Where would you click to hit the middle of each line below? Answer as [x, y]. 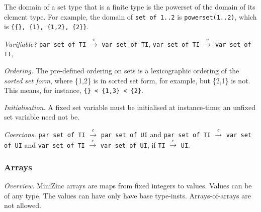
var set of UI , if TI [133, 144]
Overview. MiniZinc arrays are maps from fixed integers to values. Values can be [128, 186]
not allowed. [23, 205]
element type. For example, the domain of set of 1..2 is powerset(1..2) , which [130, 16]
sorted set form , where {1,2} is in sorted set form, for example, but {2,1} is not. [127, 80]
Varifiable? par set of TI [45, 43]
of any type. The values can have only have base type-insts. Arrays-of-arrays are [128, 195]
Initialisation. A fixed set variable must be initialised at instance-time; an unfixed [130, 107]
